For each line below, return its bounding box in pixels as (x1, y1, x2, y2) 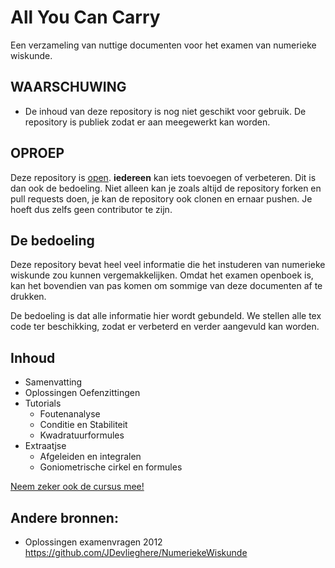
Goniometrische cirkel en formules (39, 461, 183, 473)
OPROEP (10, 145, 65, 162)
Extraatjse (24, 440, 67, 452)
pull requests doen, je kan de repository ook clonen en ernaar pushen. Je (10, 192, 313, 205)
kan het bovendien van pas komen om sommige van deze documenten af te (10, 280, 323, 292)
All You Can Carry (10, 6, 161, 29)
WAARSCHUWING (10, 79, 127, 96)
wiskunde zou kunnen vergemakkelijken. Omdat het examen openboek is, (10, 269, 314, 281)
